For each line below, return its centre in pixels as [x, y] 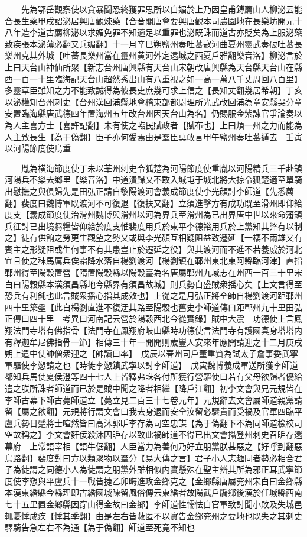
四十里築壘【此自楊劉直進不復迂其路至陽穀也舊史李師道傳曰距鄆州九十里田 [149, 307]
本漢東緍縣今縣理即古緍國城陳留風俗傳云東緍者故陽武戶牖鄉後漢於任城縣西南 [153, 492]
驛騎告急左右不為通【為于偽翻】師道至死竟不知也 [100, 527]
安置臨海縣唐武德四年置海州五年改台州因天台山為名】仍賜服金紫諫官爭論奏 [149, 113]
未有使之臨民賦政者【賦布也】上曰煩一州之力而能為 [203, 124]
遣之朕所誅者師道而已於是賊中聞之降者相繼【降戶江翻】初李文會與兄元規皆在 [153, 388]
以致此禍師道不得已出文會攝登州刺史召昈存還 [215, 434]
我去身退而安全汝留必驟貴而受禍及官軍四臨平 [215, 411]
